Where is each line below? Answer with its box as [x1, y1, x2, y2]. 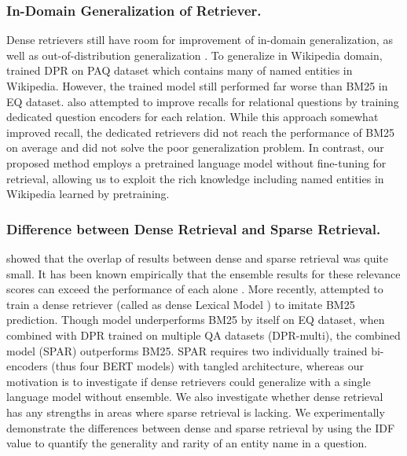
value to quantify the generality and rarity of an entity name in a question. [6, 435, 368, 451]
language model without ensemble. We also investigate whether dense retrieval [6, 388, 383, 405]
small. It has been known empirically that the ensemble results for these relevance [6, 265, 401, 281]
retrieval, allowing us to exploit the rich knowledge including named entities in [6, 170, 384, 186]
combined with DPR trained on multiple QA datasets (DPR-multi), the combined [6, 326, 401, 343]
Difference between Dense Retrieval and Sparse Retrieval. [6, 219, 381, 238]
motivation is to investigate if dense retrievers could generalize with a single [6, 373, 371, 389]
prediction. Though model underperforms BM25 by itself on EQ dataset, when [6, 311, 385, 328]
